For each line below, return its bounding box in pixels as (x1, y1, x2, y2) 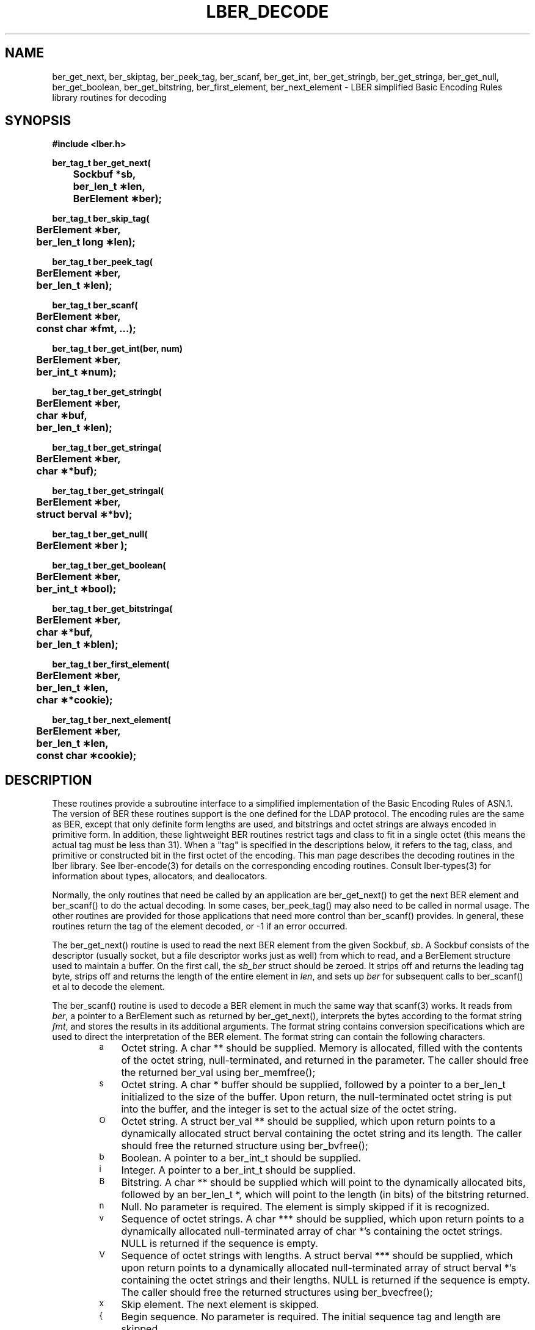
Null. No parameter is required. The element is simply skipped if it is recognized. (121, 1201, 490, 1213)
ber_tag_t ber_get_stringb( (52, 387, 162, 398)
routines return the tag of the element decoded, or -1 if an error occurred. (52, 921, 348, 932)
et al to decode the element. (52, 981, 165, 992)
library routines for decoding (52, 92, 167, 103)
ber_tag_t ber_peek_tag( (52, 256, 153, 267)
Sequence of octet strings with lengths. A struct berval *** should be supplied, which (121, 1249, 513, 1262)
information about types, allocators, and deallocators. (52, 871, 267, 882)
